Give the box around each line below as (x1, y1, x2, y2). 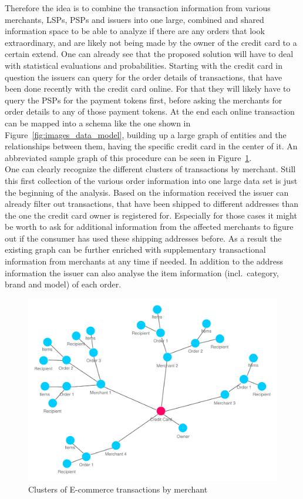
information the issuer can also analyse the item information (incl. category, (5, 266, 279, 279)
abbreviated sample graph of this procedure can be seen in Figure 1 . (5, 151, 252, 163)
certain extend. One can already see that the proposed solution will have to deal (5, 48, 294, 60)
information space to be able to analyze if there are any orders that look (5, 25, 265, 37)
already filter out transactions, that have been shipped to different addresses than (5, 197, 299, 210)
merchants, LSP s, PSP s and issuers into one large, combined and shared (5, 13, 264, 25)
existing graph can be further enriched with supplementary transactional (5, 243, 266, 256)
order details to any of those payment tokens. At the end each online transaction (5, 105, 295, 118)
